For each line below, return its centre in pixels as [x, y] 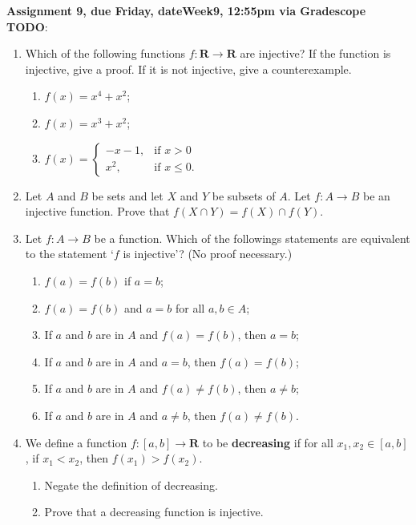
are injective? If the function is [315, 53]
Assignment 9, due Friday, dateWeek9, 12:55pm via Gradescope [186, 10]
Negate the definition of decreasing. [131, 485]
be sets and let [127, 195]
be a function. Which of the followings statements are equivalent [252, 238]
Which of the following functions [105, 53]
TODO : [27, 26]
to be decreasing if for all [268, 442]
